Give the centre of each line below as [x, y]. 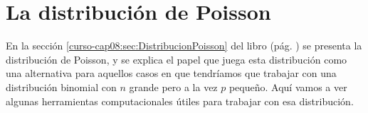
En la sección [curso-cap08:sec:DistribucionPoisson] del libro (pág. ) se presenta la [184, 46]
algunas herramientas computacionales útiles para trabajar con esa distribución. [180, 101]
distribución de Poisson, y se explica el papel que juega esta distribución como [177, 59]
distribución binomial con [61, 87]
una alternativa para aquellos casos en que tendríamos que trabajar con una [171, 73]
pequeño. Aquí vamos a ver [288, 87]
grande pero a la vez [173, 87]
